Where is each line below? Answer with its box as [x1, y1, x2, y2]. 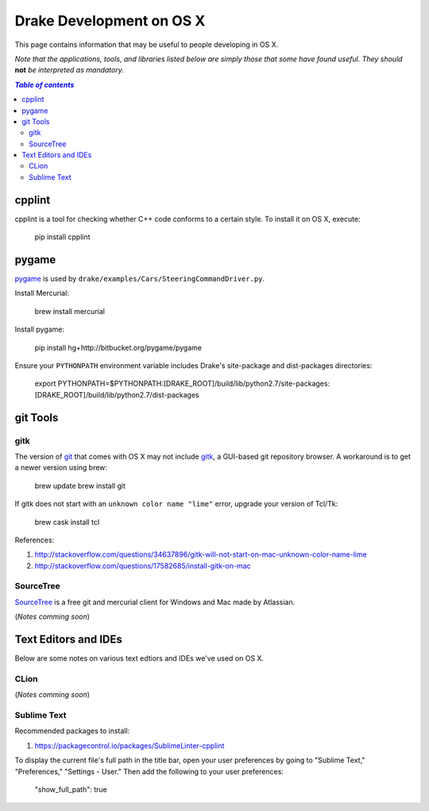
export [34, 378, 56, 389]
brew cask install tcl [34, 517, 100, 526]
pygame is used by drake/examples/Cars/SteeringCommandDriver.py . [14, 274, 265, 284]
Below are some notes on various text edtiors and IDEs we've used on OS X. [14, 654, 265, 663]
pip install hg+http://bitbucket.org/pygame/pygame [34, 343, 203, 352]
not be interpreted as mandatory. [14, 65, 125, 75]
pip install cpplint [34, 232, 91, 242]
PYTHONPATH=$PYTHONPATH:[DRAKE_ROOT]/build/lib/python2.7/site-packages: [57, 378, 330, 389]
